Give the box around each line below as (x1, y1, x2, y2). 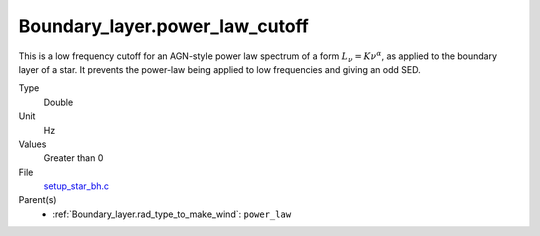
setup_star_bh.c (43, 180, 110, 192)
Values (18, 138, 47, 150)
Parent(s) (18, 194, 57, 206)
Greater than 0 (43, 152, 104, 164)
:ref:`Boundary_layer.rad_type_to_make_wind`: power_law (52, 208, 292, 220)
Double (43, 96, 74, 108)
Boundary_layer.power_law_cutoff (18, 15, 309, 37)
